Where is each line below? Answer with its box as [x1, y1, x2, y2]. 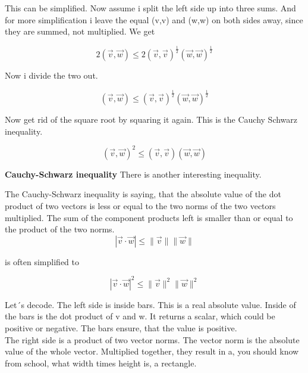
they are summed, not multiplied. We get [5, 25, 155, 38]
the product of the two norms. [5, 223, 115, 235]
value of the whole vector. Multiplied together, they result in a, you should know [5, 345, 299, 358]
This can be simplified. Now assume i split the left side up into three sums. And [5, 2, 296, 14]
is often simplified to [5, 255, 79, 268]
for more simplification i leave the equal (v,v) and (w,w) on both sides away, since [5, 13, 303, 26]
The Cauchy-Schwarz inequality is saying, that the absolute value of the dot [5, 188, 281, 200]
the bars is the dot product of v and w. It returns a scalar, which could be [5, 310, 275, 322]
